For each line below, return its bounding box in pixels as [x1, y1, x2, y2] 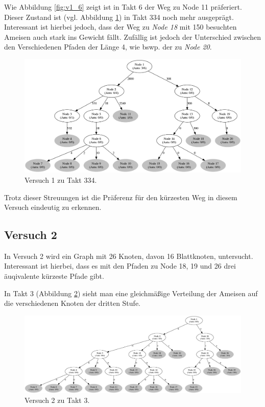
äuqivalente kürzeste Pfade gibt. [4, 271, 104, 281]
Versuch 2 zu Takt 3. [25, 395, 90, 405]
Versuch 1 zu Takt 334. [25, 174, 97, 185]
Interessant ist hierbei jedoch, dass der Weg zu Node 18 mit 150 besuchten [4, 21, 237, 32]
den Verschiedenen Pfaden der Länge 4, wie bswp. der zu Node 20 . [4, 41, 212, 52]
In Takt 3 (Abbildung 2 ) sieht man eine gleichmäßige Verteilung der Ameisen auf [4, 288, 258, 298]
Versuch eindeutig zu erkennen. [4, 202, 102, 212]
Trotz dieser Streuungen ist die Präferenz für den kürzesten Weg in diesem [4, 191, 237, 202]
